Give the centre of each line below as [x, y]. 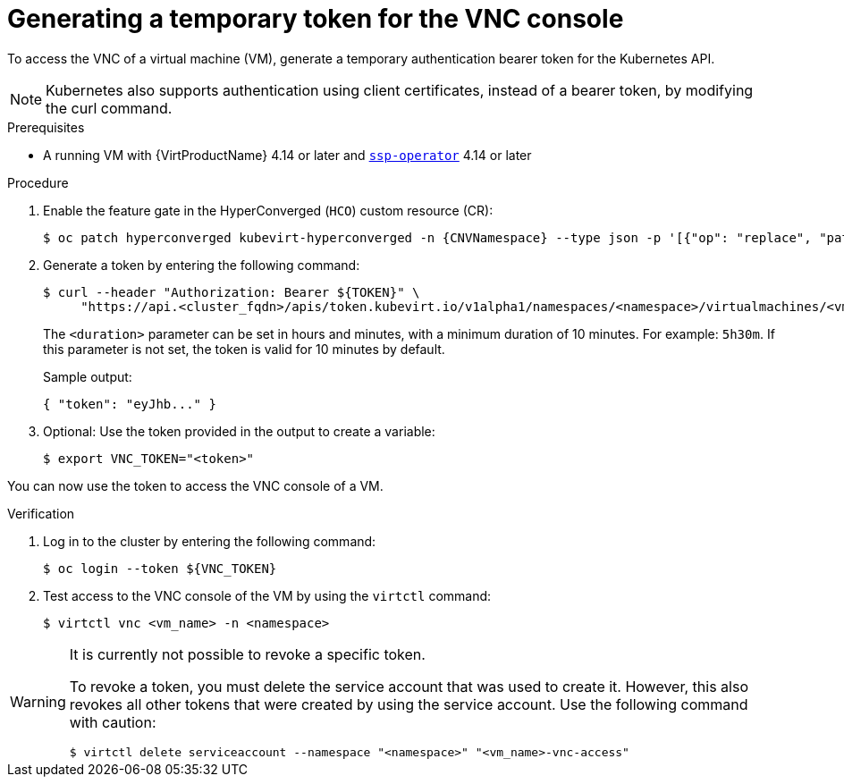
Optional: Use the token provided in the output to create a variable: [239, 431]
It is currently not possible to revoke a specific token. [247, 654]
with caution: [113, 722]
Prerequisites [46, 127]
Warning [38, 702]
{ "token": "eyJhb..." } [130, 404]
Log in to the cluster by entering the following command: [210, 541]
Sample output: [88, 376]
